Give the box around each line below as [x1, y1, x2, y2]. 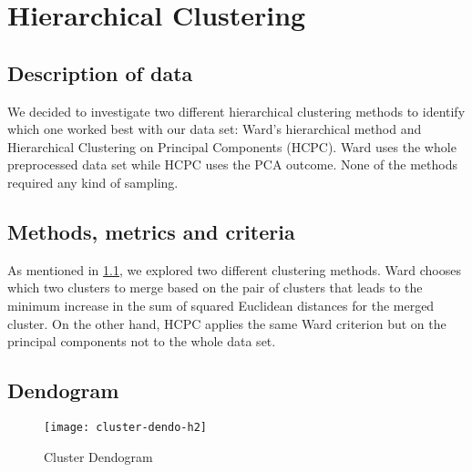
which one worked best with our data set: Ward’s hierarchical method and [7, 119, 422, 139]
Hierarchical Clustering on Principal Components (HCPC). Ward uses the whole [7, 137, 457, 156]
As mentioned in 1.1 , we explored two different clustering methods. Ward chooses [7, 260, 461, 279]
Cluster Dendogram [44, 446, 153, 466]
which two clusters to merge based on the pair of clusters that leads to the [7, 278, 423, 297]
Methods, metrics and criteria [7, 217, 295, 245]
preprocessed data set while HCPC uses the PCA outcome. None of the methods [7, 155, 457, 174]
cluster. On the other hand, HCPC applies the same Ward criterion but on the [7, 313, 446, 333]
